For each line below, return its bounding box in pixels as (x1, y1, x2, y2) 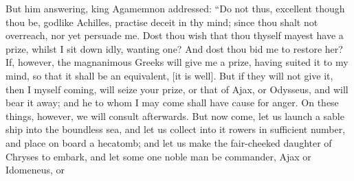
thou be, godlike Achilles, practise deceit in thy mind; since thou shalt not (5, 14, 318, 29)
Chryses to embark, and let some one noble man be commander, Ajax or (5, 149, 311, 163)
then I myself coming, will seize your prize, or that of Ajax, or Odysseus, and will (5, 82, 349, 96)
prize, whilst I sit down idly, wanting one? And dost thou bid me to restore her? (5, 41, 343, 56)
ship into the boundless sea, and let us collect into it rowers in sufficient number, (5, 122, 346, 136)
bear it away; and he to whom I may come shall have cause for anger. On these (5, 95, 339, 110)
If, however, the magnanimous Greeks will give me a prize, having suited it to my (5, 55, 349, 69)
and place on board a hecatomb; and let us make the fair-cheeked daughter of (5, 135, 332, 149)
